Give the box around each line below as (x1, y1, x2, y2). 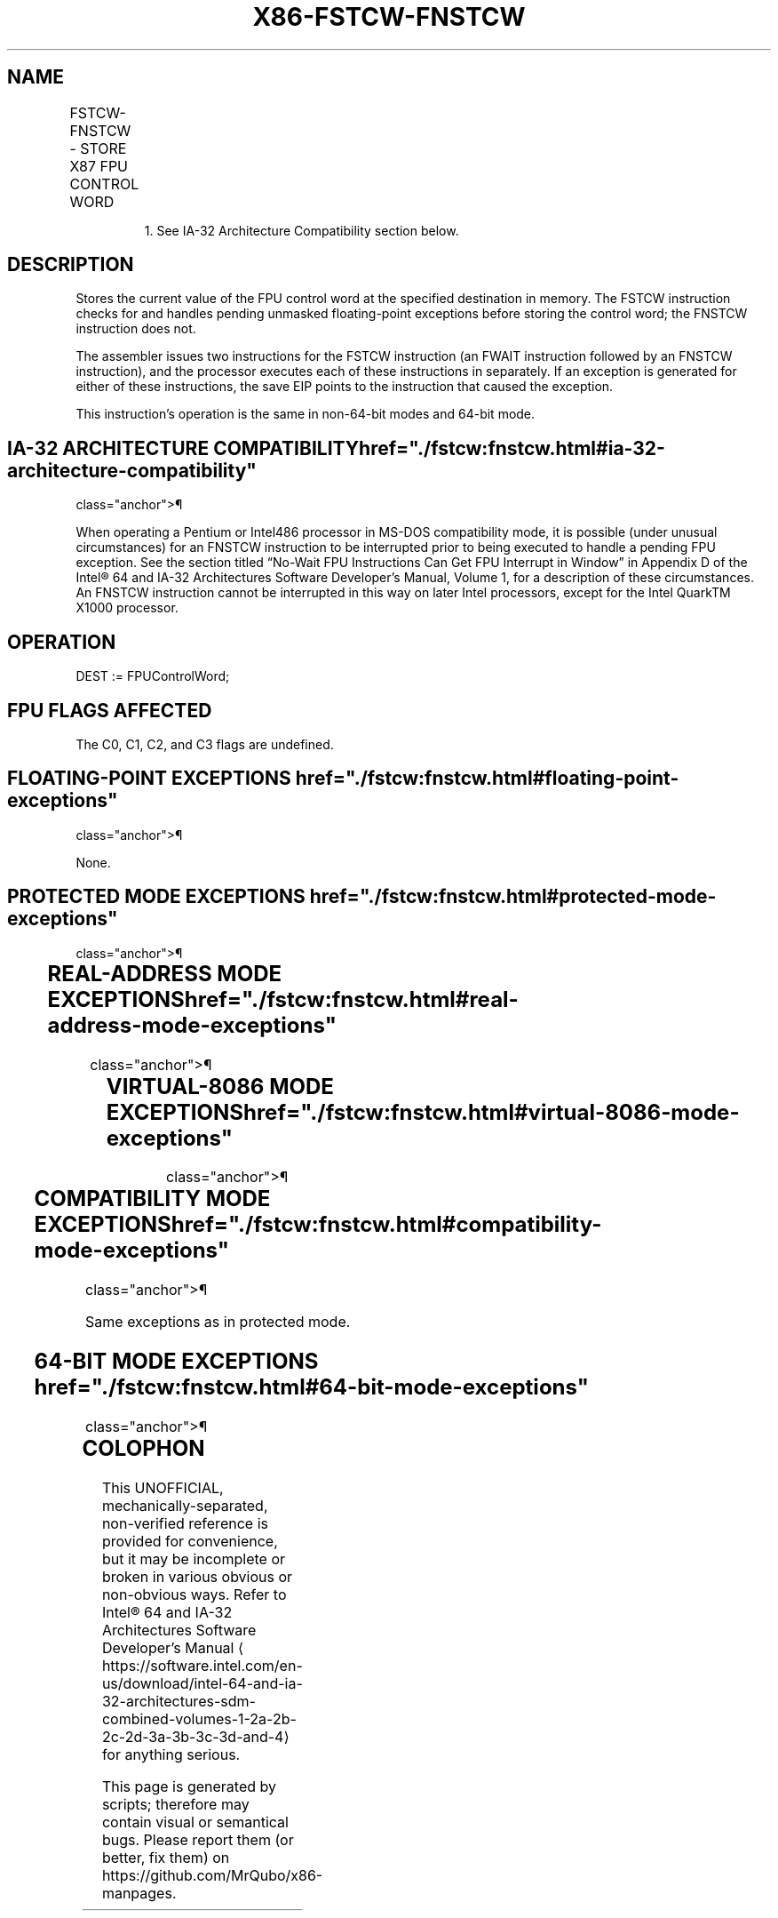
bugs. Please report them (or (101, 1831, 294, 1850)
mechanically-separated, (101, 1497, 268, 1515)
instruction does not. (75, 321, 196, 337)
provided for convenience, (101, 1532, 278, 1551)
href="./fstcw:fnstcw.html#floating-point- (295, 767, 679, 790)
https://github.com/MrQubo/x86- (101, 1866, 323, 1885)
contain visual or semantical (101, 1813, 289, 1832)
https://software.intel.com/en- (101, 1657, 303, 1675)
